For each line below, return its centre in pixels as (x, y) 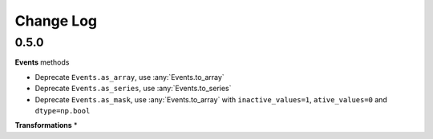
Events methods (42, 62)
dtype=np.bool (63, 111)
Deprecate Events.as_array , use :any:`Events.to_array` (129, 77)
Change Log (56, 21)
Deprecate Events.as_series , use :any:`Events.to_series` (133, 89)
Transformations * (46, 125)
